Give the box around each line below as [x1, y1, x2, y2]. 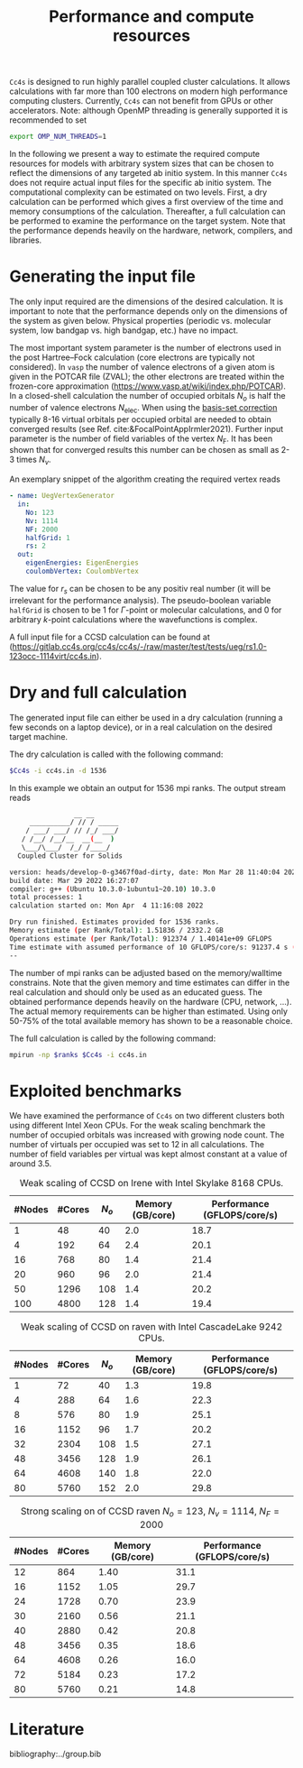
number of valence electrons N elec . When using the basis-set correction [9, 401, 278, 415]
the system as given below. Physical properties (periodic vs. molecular [9, 316, 272, 326]
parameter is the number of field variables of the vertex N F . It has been [9, 433, 273, 446]
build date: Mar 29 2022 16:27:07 [9, 876, 140, 885]
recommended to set [9, 115, 87, 125]
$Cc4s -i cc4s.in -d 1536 [9, 766, 106, 775]
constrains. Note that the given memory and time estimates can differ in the [9, 977, 290, 988]
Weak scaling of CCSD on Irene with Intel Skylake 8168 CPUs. [19, 1177, 284, 1190]
